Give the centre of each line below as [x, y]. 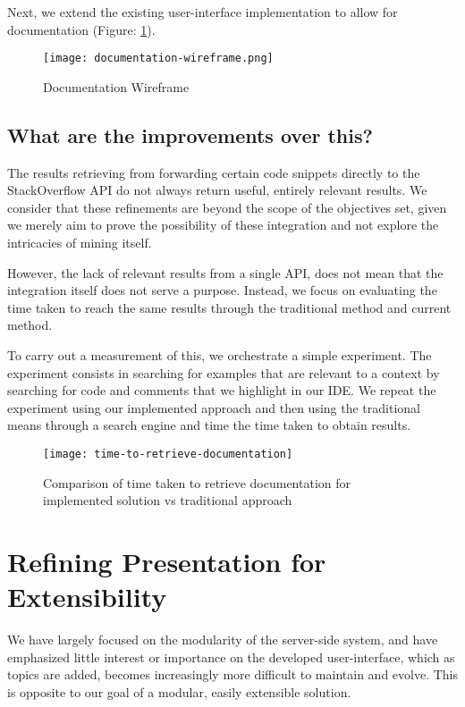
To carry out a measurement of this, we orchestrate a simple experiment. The [220, 354]
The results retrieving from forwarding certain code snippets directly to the [214, 172]
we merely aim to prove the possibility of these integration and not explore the [223, 225]
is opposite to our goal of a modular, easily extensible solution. [179, 691]
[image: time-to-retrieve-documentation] [168, 454]
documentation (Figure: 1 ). [81, 29]
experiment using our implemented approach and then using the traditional [214, 407]
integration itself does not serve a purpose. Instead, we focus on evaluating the [222, 290]
